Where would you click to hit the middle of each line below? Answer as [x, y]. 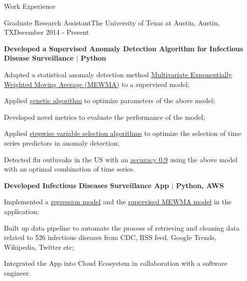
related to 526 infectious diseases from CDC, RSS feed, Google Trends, [110, 237]
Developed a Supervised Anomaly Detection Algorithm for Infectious [123, 48]
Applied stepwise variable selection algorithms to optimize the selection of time [123, 133]
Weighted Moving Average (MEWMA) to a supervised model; [97, 84]
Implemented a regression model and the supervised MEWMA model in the [118, 202]
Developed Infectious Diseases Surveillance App [86, 185]
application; [22, 211]
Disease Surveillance [39, 58]
